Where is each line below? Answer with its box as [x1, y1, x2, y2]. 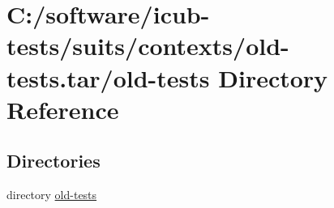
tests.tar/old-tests [6, 61, 210, 94]
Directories [6, 148, 101, 173]
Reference [6, 92, 119, 125]
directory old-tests [6, 186, 97, 203]
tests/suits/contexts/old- [6, 29, 289, 62]
